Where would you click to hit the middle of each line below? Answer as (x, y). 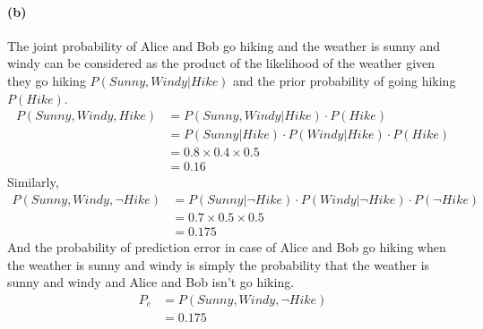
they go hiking (47, 80)
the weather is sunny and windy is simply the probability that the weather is (219, 264)
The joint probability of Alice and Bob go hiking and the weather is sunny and (224, 45)
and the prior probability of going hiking (345, 80)
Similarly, (33, 182)
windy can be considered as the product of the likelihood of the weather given (221, 63)
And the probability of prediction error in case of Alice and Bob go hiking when (227, 246)
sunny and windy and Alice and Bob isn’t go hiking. (151, 282)
